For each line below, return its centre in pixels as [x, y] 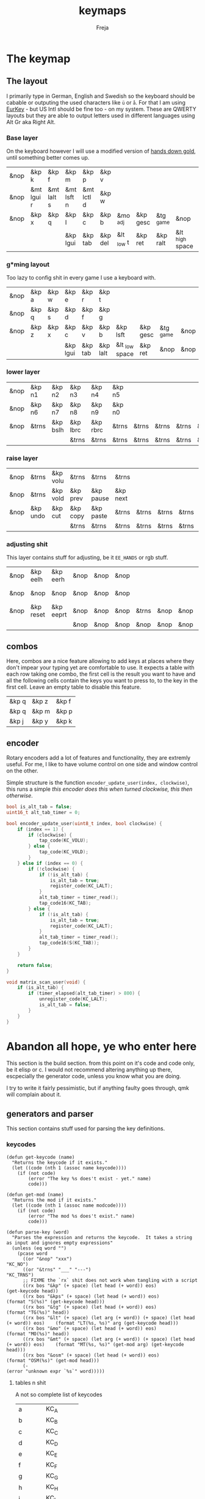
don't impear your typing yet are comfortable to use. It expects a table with [100, 668]
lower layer [23, 372]
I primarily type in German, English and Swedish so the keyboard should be [101, 96]
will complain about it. [34, 1095]
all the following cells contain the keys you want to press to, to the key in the [102, 681]
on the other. [22, 771]
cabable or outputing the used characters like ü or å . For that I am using [96, 102]
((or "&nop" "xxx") [47, 1259]
